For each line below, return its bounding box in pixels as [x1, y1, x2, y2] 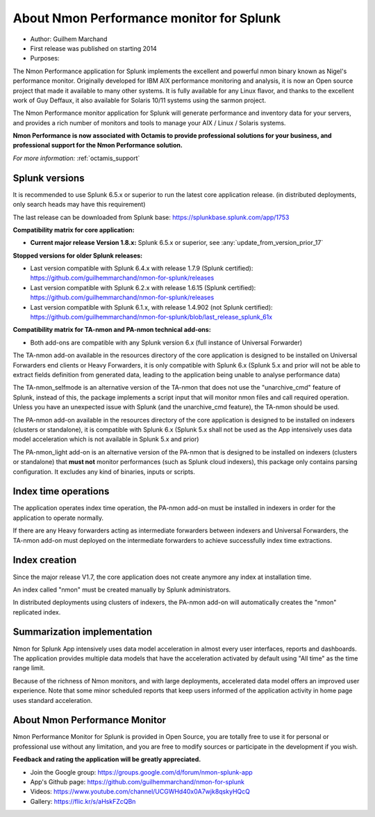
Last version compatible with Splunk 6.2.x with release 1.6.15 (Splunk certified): [30, 283, 256, 292]
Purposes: [30, 54, 60, 63]
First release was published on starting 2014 [30, 44, 158, 52]
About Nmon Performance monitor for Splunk [12, 10, 281, 26]
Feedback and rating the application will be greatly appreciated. [12, 755, 201, 763]
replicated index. [12, 608, 61, 616]
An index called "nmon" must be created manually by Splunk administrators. [12, 585, 231, 594]
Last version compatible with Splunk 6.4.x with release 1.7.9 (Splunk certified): [30, 264, 253, 273]
